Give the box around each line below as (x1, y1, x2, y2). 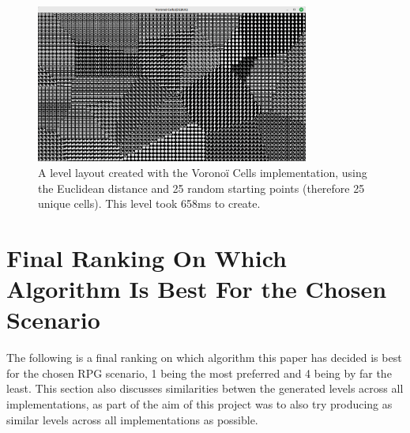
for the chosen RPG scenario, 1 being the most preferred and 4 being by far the (6, 364, 392, 381)
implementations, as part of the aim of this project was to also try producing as (6, 396, 393, 412)
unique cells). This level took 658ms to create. (38, 195, 261, 212)
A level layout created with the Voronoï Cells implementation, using (38, 164, 367, 181)
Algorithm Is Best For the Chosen (6, 273, 387, 305)
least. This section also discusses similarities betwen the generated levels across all (6, 380, 404, 397)
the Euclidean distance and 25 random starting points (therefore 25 (38, 179, 365, 196)
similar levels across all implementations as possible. (6, 411, 258, 427)
